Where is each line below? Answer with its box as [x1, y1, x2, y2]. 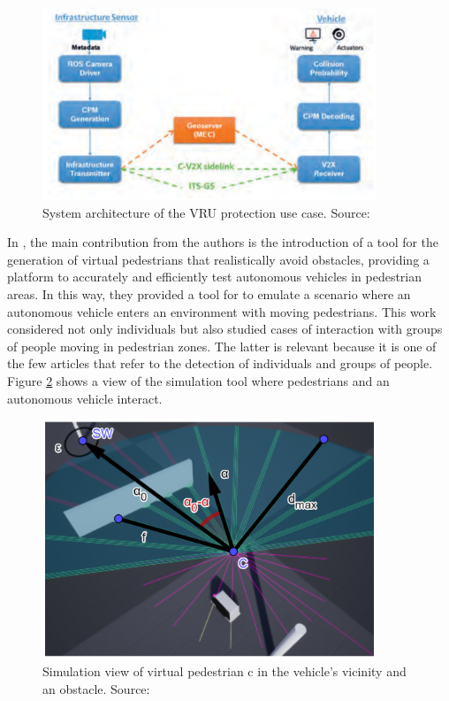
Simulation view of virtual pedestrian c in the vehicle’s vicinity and [42, 662, 407, 681]
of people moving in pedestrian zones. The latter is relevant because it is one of [7, 336, 437, 355]
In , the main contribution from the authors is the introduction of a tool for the [7, 233, 439, 251]
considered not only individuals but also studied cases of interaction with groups [7, 320, 443, 338]
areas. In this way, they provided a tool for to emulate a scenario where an [7, 284, 411, 303]
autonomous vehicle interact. [7, 389, 163, 407]
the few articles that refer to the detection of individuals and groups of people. [7, 354, 433, 373]
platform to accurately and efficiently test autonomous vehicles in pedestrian [7, 267, 422, 286]
